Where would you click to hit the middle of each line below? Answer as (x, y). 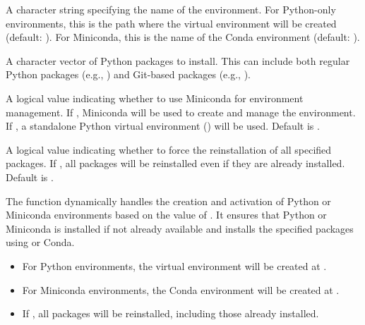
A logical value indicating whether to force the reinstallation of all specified (169, 149)
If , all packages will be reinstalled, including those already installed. (170, 313)
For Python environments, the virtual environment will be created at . (174, 265)
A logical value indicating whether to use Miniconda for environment (155, 98)
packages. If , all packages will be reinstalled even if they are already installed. (175, 163)
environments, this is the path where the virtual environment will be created (171, 23)
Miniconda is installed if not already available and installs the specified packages (180, 228)
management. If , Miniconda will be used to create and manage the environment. (181, 112)
